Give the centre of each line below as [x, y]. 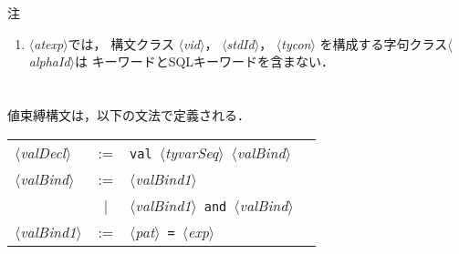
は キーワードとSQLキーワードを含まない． [205, 61]
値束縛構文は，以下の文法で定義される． [129, 114]
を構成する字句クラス [384, 43]
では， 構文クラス [121, 43]
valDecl [43, 152]
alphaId [49, 61]
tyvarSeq [192, 152]
